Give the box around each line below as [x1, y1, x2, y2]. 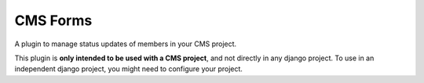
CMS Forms [14, 12, 93, 29]
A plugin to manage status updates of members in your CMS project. [14, 39, 237, 49]
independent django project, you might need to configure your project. [14, 64, 243, 74]
